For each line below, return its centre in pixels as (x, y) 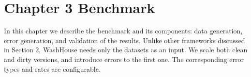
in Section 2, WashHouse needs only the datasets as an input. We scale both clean (126, 50)
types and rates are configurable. (52, 69)
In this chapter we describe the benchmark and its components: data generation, (123, 31)
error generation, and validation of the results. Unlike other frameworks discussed (125, 40)
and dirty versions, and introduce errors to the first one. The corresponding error (124, 59)
